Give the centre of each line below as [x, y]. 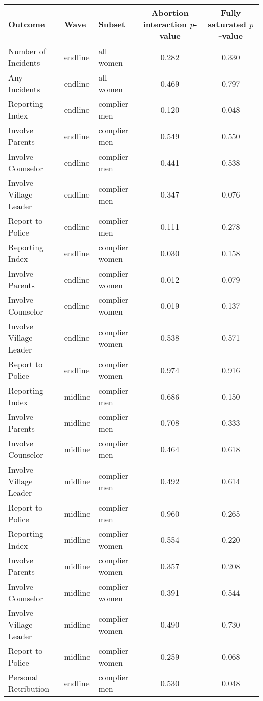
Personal [23, 677]
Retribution [29, 689]
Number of [27, 51]
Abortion [170, 12]
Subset [112, 24]
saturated [227, 24]
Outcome [27, 24]
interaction [165, 24]
